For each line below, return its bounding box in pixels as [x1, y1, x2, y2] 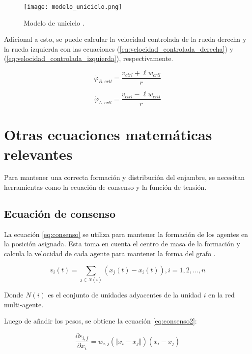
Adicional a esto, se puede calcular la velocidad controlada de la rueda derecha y [4, 34, 247, 44]
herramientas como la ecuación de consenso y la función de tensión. [4, 182, 207, 192]
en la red [208, 289, 235, 299]
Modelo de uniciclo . [24, 17, 84, 28]
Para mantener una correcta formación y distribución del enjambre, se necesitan [4, 172, 245, 182]
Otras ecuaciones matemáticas [4, 124, 212, 145]
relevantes [4, 144, 73, 164]
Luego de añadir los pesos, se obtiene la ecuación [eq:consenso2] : [4, 316, 197, 326]
